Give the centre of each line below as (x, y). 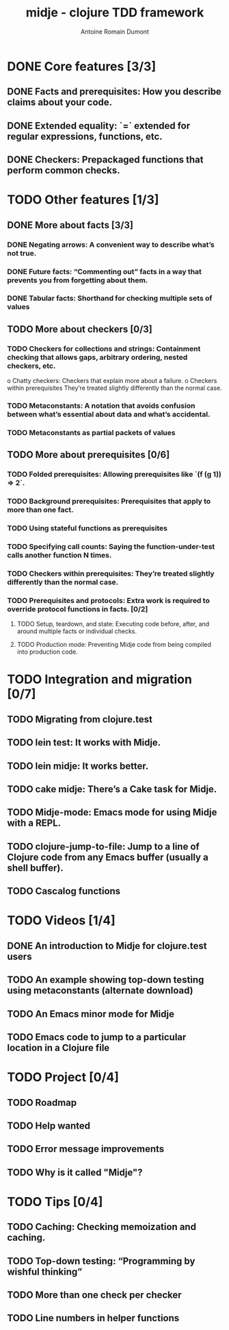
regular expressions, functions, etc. (85, 136)
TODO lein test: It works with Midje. (84, 742)
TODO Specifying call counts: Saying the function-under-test (111, 547)
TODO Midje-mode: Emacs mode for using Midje (112, 812)
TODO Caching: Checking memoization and (102, 1227)
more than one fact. (40, 510)
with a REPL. (34, 823)
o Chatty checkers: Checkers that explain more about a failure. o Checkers (112, 381)
